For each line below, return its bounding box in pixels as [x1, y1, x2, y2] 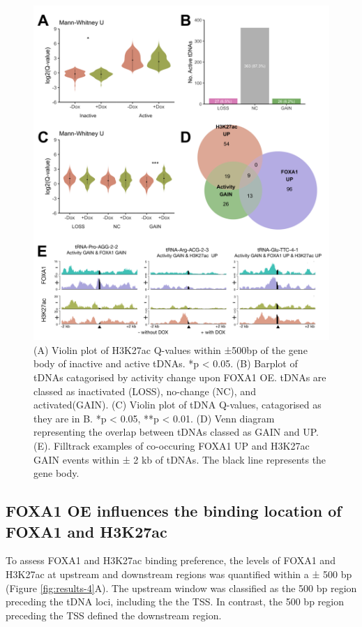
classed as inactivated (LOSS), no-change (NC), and [33, 383, 256, 398]
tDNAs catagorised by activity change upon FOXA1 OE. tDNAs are [33, 370, 326, 384]
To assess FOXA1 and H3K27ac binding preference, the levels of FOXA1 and [6, 553, 335, 568]
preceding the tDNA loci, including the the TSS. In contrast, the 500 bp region [6, 594, 344, 609]
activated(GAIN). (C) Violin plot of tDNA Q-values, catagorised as [33, 397, 322, 412]
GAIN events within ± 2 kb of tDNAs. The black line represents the [33, 452, 326, 466]
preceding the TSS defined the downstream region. [6, 607, 222, 622]
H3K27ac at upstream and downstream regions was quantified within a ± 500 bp [6, 566, 352, 581]
